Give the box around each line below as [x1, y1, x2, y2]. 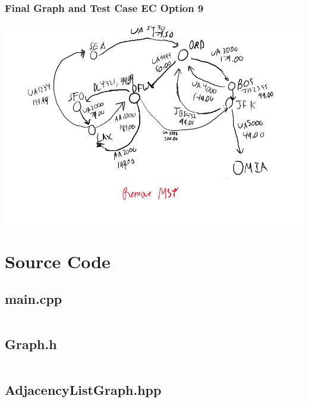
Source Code [5, 249, 111, 273]
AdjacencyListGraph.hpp [5, 380, 162, 398]
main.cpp [5, 290, 62, 308]
